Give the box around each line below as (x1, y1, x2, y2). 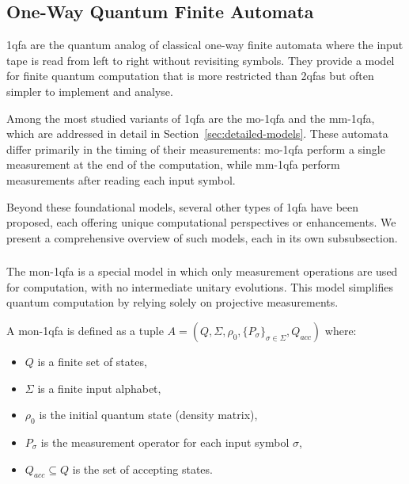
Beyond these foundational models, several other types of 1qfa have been (6, 198, 359, 215)
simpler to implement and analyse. (6, 82, 173, 99)
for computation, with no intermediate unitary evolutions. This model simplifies (6, 278, 393, 295)
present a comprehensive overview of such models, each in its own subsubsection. (6, 229, 398, 246)
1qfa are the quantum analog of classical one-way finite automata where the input (6, 36, 403, 53)
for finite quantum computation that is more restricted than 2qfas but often (6, 67, 374, 84)
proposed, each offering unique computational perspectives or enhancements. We (6, 214, 396, 231)
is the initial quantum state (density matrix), (39, 406, 258, 423)
